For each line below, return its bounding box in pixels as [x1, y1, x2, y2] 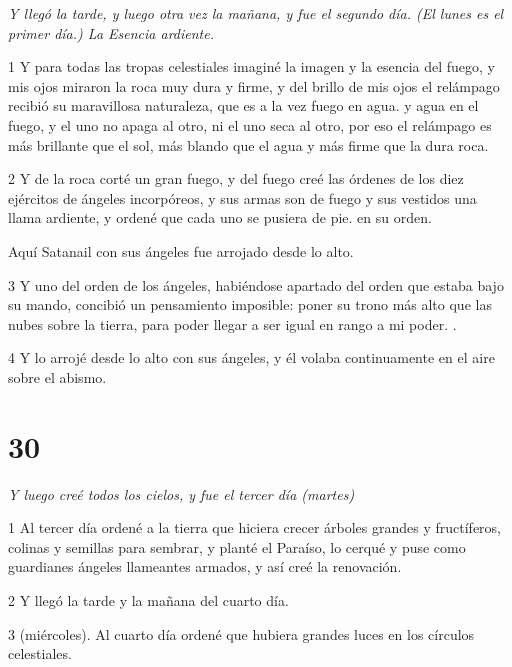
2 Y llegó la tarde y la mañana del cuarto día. [8, 590, 289, 610]
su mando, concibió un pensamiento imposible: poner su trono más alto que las [8, 294, 492, 315]
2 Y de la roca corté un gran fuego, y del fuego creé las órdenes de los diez [8, 168, 464, 189]
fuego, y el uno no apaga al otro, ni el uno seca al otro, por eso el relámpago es [8, 114, 492, 135]
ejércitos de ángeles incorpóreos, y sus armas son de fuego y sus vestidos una [8, 187, 477, 208]
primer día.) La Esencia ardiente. [8, 22, 214, 43]
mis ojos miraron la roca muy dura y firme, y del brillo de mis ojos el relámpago [8, 75, 500, 96]
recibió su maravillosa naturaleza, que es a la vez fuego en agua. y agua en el [8, 95, 479, 116]
